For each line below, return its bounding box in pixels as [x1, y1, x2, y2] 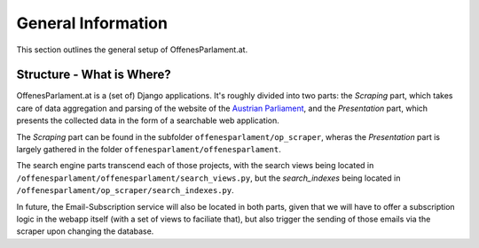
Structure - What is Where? [16, 67, 172, 82]
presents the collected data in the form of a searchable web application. [16, 115, 279, 126]
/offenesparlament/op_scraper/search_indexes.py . [16, 185, 234, 196]
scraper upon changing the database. [16, 226, 154, 236]
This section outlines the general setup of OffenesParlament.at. [16, 44, 248, 55]
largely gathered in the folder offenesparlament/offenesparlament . [16, 144, 281, 155]
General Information [16, 13, 169, 33]
